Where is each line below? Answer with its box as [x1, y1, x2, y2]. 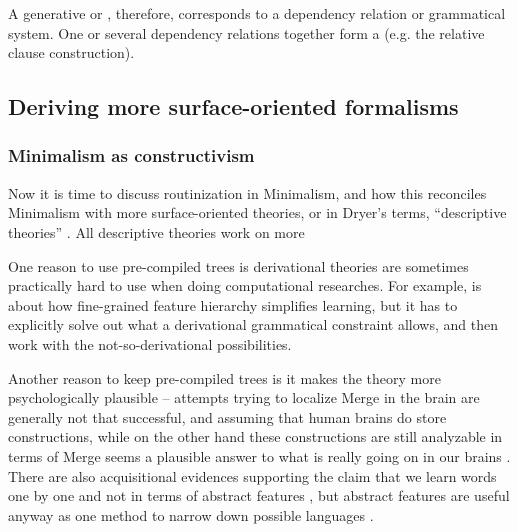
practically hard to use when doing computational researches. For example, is [8, 275, 482, 296]
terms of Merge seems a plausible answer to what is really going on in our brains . [8, 445, 511, 466]
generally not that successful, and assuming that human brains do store [8, 406, 447, 427]
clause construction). [8, 42, 135, 63]
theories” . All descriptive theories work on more [8, 221, 305, 242]
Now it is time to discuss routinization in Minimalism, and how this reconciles [8, 182, 487, 203]
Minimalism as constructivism [8, 143, 255, 168]
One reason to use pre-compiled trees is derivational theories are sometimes [8, 255, 469, 276]
